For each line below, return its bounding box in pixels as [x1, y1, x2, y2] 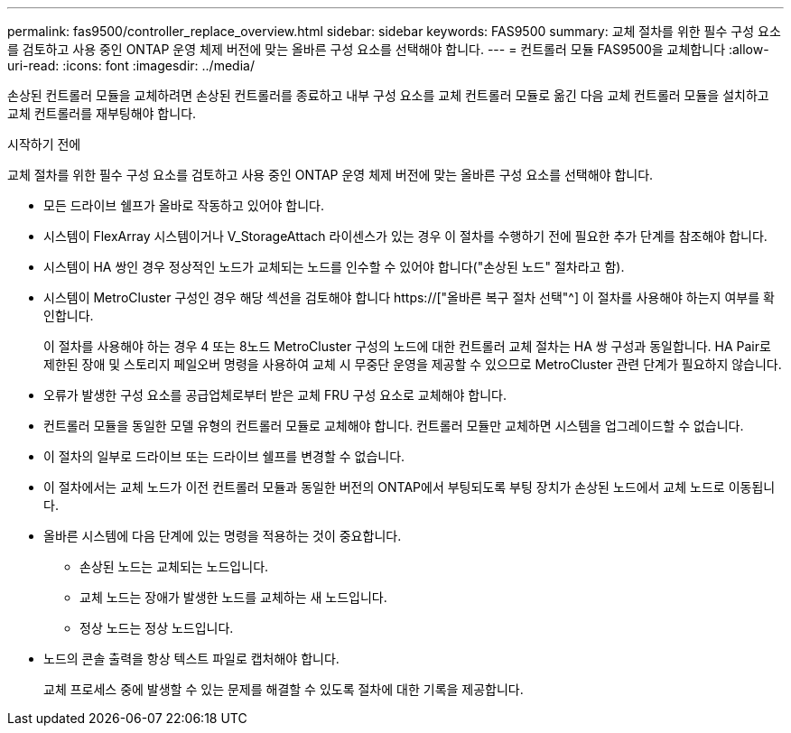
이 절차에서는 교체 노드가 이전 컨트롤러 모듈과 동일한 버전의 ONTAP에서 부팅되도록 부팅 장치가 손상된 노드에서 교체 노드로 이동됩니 [43, 479, 776, 495]
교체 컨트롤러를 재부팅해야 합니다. [7, 106, 197, 121]
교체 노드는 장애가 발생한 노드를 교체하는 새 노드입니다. [79, 589, 387, 605]
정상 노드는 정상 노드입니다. [79, 620, 234, 636]
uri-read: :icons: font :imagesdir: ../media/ [7, 58, 255, 73]
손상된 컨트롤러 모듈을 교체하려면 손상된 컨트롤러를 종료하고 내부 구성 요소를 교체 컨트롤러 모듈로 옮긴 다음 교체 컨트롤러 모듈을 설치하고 [7, 88, 769, 103]
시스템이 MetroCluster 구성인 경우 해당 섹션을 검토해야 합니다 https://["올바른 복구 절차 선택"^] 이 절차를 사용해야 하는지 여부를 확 [43, 290, 775, 305]
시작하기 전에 [7, 136, 81, 152]
